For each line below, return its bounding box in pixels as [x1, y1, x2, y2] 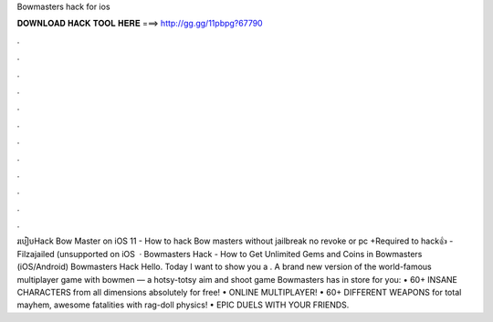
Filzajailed [16, 248, 55, 259]
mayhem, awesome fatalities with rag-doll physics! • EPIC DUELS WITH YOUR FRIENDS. [16, 299, 350, 310]
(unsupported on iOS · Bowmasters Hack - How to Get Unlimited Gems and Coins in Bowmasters [56, 248, 423, 259]
